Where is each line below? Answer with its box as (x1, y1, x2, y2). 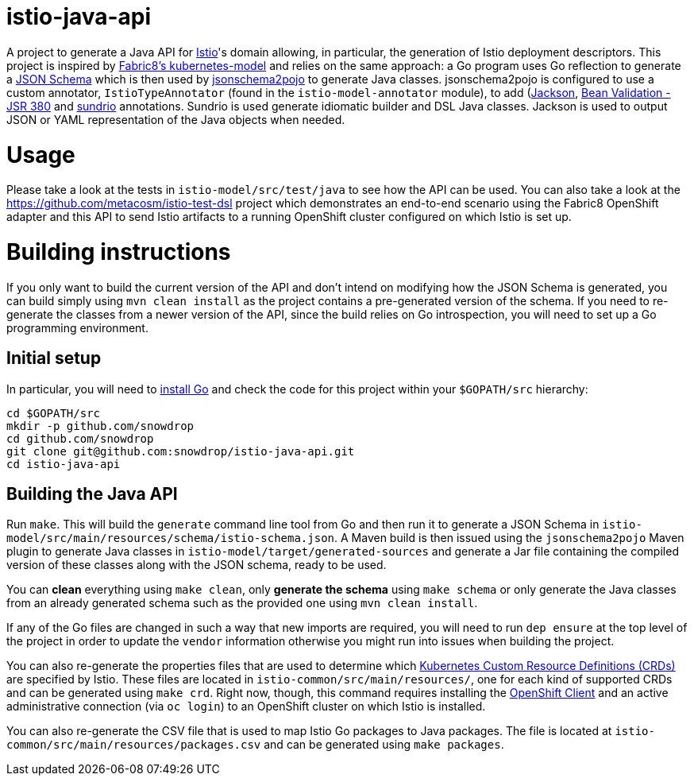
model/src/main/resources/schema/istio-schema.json (6, 532, 335, 545)
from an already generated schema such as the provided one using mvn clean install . (6, 596, 478, 610)
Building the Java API (6, 484, 178, 505)
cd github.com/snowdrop (6, 432, 154, 445)
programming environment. (6, 320, 148, 335)
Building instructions (6, 238, 231, 265)
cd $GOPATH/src (6, 406, 101, 420)
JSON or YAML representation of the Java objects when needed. (6, 112, 345, 126)
